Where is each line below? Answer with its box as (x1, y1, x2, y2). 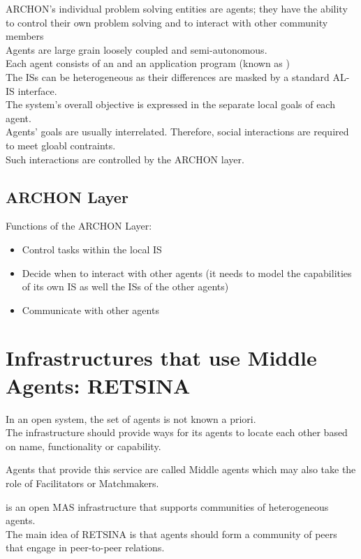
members (6, 29, 44, 43)
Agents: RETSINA (6, 371, 191, 399)
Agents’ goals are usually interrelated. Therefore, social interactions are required (6, 124, 349, 139)
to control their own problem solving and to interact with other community (6, 15, 328, 29)
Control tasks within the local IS (22, 241, 162, 256)
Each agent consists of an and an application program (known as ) (6, 56, 290, 70)
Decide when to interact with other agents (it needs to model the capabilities (22, 265, 352, 280)
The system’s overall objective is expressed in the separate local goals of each (6, 97, 335, 112)
